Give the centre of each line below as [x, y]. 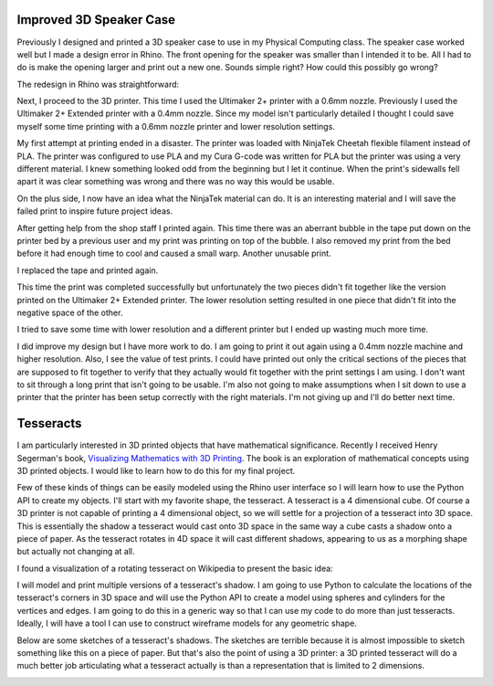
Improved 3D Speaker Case [96, 20]
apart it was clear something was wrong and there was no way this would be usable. [176, 182]
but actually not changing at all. [76, 552]
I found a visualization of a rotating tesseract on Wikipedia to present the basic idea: [175, 568]
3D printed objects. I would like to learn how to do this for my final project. [156, 470]
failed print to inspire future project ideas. [95, 211]
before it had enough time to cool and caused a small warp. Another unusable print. [174, 253]
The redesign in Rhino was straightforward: [98, 84]
